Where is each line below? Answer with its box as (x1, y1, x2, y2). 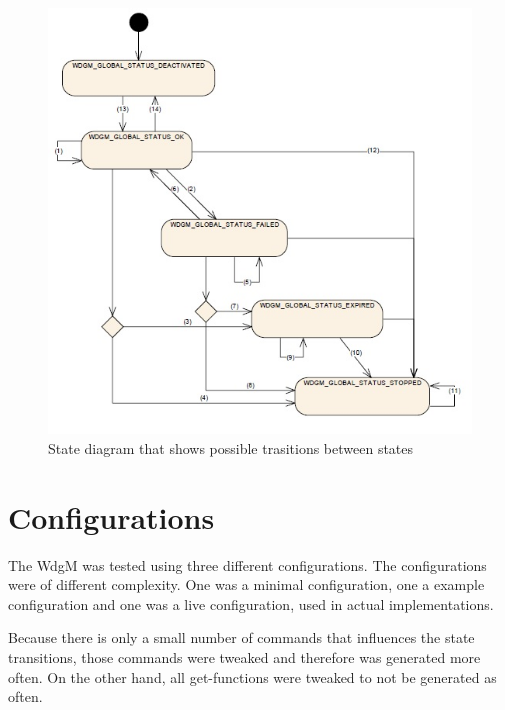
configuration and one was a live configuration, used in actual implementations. (8, 593, 494, 614)
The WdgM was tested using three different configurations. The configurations (8, 554, 487, 575)
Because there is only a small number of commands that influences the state (8, 627, 475, 648)
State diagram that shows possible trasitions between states (48, 437, 414, 458)
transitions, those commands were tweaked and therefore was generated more (8, 647, 481, 668)
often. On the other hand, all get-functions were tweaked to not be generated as (8, 666, 497, 687)
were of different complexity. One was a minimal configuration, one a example (8, 574, 485, 595)
